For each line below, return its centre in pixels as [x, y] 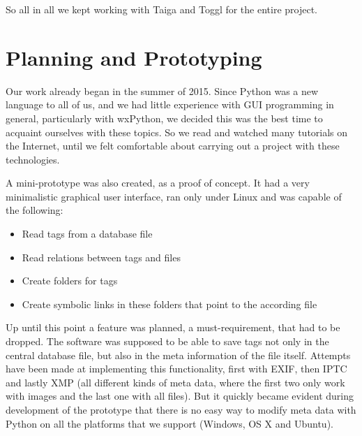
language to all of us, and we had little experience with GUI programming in [170, 104]
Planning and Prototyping [134, 57]
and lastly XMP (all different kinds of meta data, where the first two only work [175, 382]
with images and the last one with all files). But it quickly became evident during [180, 396]
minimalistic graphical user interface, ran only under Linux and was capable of [174, 196]
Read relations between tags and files [101, 257]
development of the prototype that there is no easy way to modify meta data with [181, 409]
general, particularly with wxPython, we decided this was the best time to [164, 118]
